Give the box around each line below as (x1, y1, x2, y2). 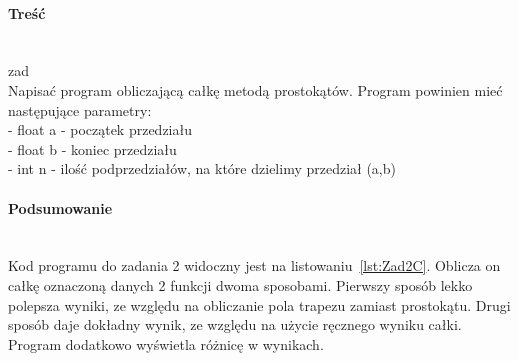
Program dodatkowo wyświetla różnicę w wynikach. (8, 333, 324, 354)
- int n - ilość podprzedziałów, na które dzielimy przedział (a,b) (8, 158, 396, 179)
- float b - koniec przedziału (8, 138, 177, 159)
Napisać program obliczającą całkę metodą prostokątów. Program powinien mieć (8, 79, 503, 100)
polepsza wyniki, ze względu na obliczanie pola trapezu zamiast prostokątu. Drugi (8, 294, 511, 315)
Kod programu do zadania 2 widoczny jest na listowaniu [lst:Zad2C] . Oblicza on (8, 255, 501, 276)
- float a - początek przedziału (8, 119, 193, 140)
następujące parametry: (8, 99, 152, 120)
